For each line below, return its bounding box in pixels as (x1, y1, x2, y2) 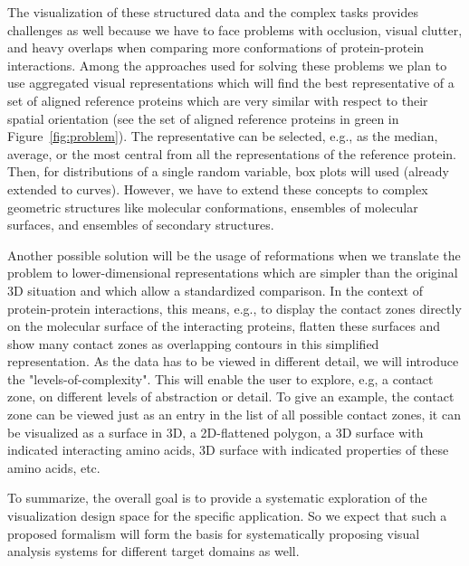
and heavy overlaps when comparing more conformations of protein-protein (7, 38, 425, 57)
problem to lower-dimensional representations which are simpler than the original (7, 263, 458, 282)
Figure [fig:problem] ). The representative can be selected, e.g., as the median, (7, 127, 438, 146)
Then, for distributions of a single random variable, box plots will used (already (7, 162, 449, 181)
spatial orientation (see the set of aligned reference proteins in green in (7, 108, 399, 127)
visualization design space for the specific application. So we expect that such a (7, 506, 447, 525)
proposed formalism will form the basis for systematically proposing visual (7, 524, 420, 542)
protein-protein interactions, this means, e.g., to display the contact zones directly (7, 298, 462, 317)
